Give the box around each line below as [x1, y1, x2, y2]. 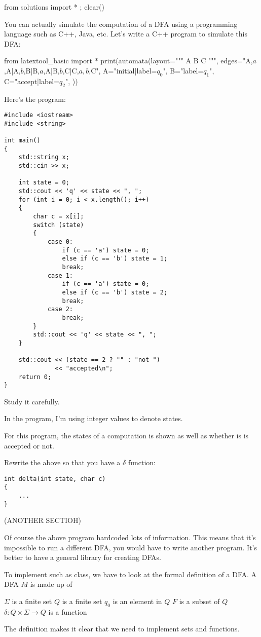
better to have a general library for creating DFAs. [4, 552, 161, 563]
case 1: [47, 272, 73, 279]
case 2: [47, 306, 73, 313]
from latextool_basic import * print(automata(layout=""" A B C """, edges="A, [4, 55, 253, 66]
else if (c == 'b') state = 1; [62, 255, 168, 263]
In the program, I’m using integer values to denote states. [4, 413, 183, 424]
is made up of [30, 579, 72, 589]
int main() [4, 137, 41, 144]
